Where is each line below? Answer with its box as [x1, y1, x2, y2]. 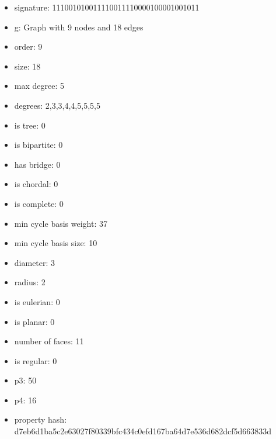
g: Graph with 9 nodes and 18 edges [14, 20, 144, 33]
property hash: [14, 413, 67, 426]
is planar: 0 [14, 315, 55, 327]
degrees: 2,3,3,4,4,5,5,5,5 [14, 99, 100, 111]
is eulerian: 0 [14, 295, 60, 307]
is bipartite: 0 [14, 139, 63, 151]
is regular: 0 [14, 354, 57, 367]
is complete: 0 [14, 197, 64, 209]
